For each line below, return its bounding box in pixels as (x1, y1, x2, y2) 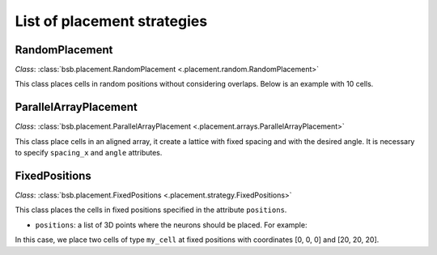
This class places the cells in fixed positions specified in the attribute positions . (15, 205, 287, 215)
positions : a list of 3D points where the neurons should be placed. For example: (35, 219, 308, 230)
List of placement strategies (15, 12, 208, 30)
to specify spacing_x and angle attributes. (15, 148, 163, 158)
